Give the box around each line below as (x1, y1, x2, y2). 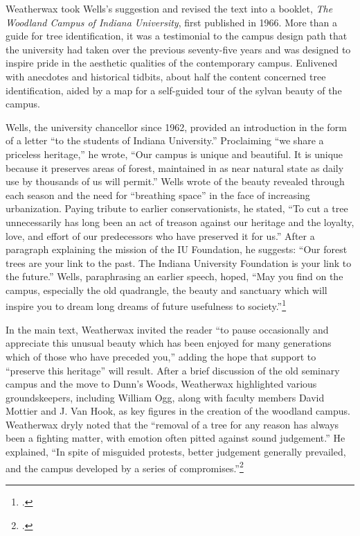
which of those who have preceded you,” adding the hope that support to (6, 349, 316, 363)
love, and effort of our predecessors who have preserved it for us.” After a (6, 228, 315, 243)
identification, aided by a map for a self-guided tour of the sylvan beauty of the (6, 83, 342, 97)
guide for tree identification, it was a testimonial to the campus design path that (6, 28, 348, 43)
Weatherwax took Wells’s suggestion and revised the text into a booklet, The (6, 1, 333, 15)
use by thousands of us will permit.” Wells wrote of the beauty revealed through (6, 174, 345, 189)
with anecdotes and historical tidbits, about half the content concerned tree (6, 69, 326, 83)
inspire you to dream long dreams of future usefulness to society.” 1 (6, 297, 287, 313)
